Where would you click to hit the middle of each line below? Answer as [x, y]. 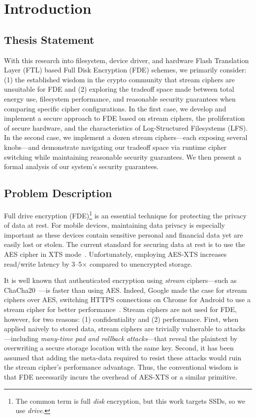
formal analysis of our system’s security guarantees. [81, 166]
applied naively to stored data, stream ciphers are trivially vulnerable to [113, 329]
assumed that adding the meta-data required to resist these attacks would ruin [123, 357]
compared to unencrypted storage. [141, 263]
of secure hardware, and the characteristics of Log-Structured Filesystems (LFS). [126, 127]
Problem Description [58, 193]
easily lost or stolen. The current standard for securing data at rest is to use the [125, 244]
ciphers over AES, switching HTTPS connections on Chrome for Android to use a [128, 299]
